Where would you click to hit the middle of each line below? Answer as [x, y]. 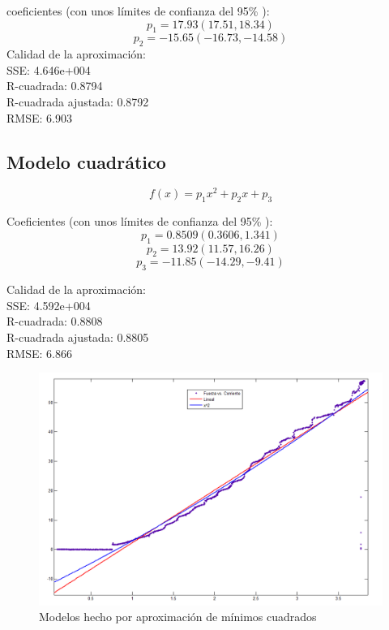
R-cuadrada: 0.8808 [55, 321]
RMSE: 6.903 [39, 117]
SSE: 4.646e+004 [49, 69]
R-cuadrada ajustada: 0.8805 [78, 337]
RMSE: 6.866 [39, 353]
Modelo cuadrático [86, 161]
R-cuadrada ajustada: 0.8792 [78, 101]
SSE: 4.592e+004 [49, 305]
